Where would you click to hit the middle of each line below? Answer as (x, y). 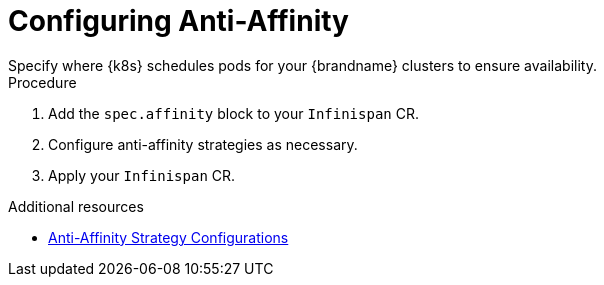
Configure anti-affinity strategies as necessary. (203, 144)
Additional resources (76, 206)
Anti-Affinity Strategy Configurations (168, 237)
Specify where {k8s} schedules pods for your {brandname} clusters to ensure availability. (302, 65)
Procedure (42, 82)
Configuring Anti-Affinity (178, 21)
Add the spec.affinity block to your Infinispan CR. (233, 113)
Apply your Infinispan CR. (142, 175)
